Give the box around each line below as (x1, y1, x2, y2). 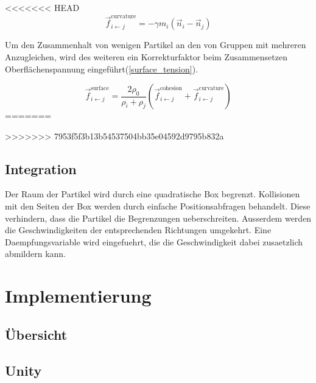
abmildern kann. (5, 247, 66, 260)
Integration (5, 159, 77, 178)
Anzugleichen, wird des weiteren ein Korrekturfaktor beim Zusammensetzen (5, 50, 288, 63)
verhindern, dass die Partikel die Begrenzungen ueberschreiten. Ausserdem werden (5, 211, 312, 224)
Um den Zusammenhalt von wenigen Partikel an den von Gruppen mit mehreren (5, 38, 306, 51)
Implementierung (5, 283, 152, 308)
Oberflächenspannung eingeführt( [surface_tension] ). (5, 62, 198, 75)
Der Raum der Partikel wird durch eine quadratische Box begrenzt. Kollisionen (5, 188, 300, 200)
